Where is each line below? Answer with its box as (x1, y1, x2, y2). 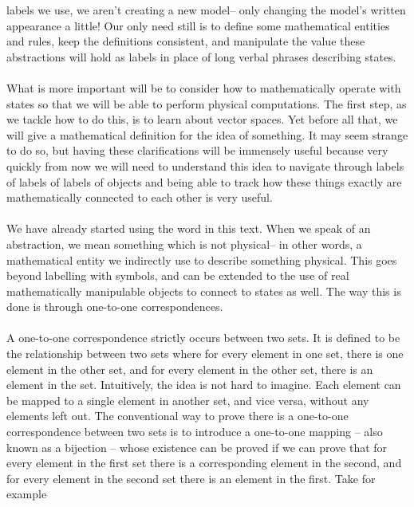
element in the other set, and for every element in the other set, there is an (6, 360, 373, 377)
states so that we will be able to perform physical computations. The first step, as (6, 95, 407, 112)
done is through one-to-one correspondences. (6, 298, 223, 315)
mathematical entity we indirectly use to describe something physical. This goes (6, 251, 397, 268)
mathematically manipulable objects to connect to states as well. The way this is (6, 282, 401, 299)
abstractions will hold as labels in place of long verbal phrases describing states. (6, 48, 396, 65)
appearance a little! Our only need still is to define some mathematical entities (6, 17, 390, 33)
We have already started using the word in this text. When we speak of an (6, 220, 371, 237)
